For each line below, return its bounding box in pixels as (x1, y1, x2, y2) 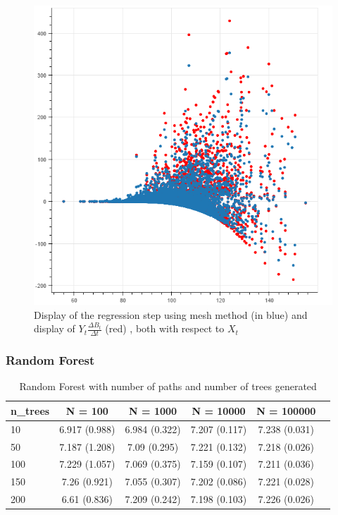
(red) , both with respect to (105, 321, 225, 336)
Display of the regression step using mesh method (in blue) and (34, 307, 308, 322)
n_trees (11, 403, 50, 418)
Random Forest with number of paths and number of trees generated (19, 379, 317, 394)
